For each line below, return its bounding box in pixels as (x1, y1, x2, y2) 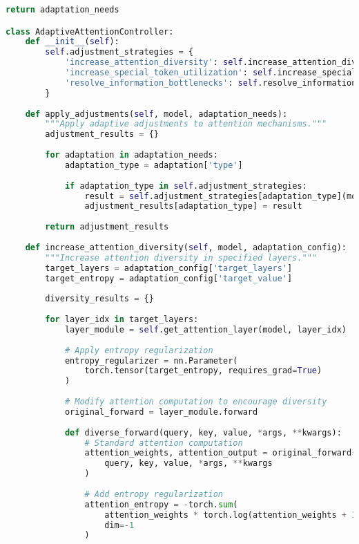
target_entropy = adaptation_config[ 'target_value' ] (45, 273, 293, 283)
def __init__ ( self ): (25, 37, 119, 47)
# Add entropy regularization (84, 489, 223, 499)
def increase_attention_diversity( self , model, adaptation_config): (25, 242, 347, 252)
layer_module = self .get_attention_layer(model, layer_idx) (64, 324, 347, 335)
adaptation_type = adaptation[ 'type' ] (64, 160, 243, 170)
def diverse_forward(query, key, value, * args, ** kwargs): (64, 427, 342, 438)
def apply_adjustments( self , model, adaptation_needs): (25, 109, 288, 119)
